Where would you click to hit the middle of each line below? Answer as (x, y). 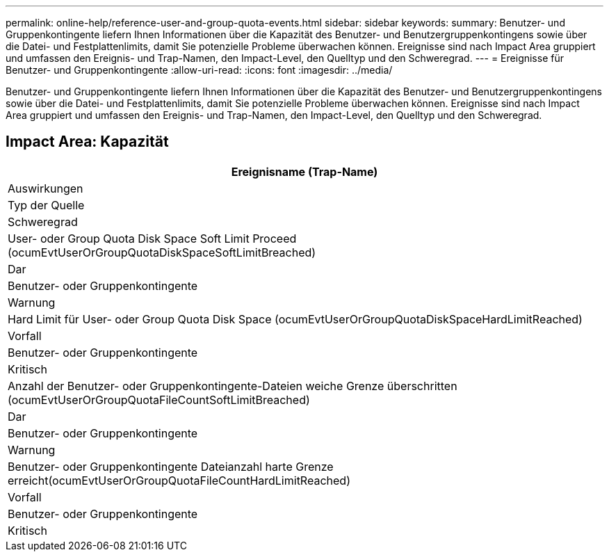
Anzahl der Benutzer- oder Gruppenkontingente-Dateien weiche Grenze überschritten (233, 386)
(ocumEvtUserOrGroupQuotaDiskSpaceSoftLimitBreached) (162, 252)
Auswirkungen (46, 188)
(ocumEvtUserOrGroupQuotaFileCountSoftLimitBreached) (159, 399)
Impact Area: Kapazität (87, 142)
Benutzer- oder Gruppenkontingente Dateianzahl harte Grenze (171, 466)
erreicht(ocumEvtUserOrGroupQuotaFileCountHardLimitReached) (179, 480)
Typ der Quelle (46, 205)
